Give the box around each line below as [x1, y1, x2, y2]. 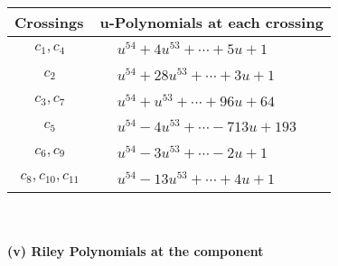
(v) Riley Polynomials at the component [7, 242, 264, 261]
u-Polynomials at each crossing [99, 12, 324, 32]
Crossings [14, 12, 84, 32]
